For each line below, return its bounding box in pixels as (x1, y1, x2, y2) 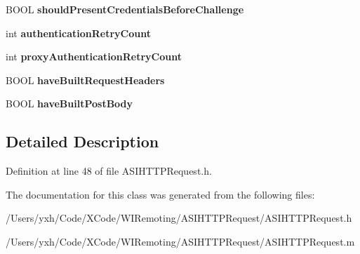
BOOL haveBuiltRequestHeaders (6, 72, 165, 87)
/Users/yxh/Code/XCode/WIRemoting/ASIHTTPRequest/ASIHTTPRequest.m (6, 234, 355, 248)
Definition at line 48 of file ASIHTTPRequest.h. (6, 163, 212, 178)
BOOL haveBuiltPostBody (6, 96, 133, 111)
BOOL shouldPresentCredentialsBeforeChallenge (6, 2, 244, 16)
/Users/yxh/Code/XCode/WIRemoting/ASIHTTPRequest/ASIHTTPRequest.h (6, 210, 352, 225)
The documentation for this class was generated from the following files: (6, 187, 315, 201)
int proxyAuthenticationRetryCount (6, 49, 182, 64)
